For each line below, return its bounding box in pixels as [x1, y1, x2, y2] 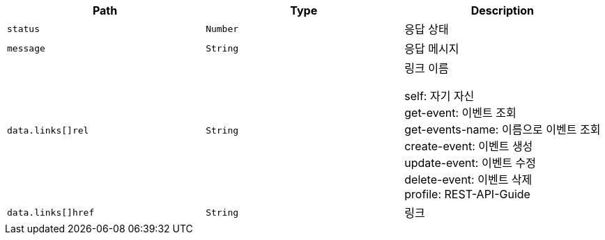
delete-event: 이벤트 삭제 [404, 173, 533, 186]
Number [206, 23, 239, 34]
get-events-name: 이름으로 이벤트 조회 [404, 122, 601, 136]
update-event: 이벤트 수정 [404, 156, 537, 170]
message [7, 42, 45, 54]
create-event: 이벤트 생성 [404, 139, 533, 153]
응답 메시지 [404, 42, 459, 56]
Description [470, 3, 535, 17]
